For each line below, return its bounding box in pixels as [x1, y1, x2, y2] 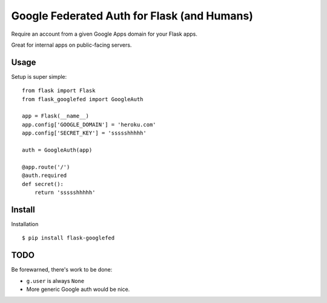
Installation [11, 220, 39, 227]
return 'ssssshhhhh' [34, 188, 96, 196]
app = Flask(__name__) [22, 113, 90, 119]
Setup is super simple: [11, 73, 67, 80]
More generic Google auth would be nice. [26, 285, 130, 293]
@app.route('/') [22, 164, 70, 170]
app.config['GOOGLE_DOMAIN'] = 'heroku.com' [22, 121, 157, 128]
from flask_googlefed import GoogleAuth [22, 96, 144, 102]
